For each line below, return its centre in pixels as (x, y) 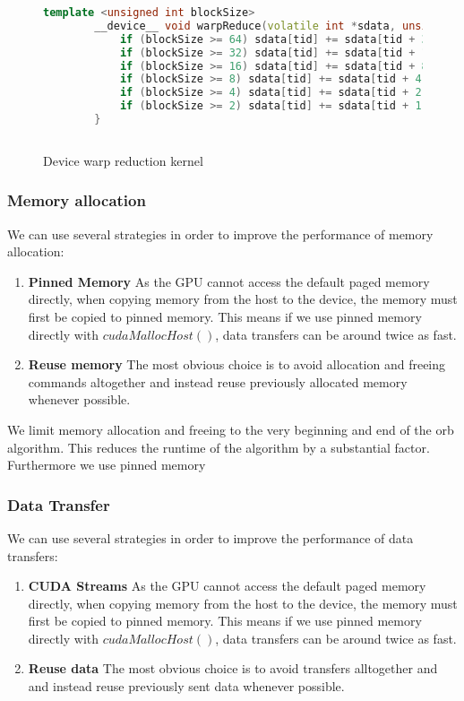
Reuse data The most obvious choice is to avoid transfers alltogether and (233, 668)
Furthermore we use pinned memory (107, 465)
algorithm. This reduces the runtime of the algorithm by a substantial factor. (219, 447)
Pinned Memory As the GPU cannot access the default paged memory (229, 281)
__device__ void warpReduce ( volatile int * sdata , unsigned (274, 26)
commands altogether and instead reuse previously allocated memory (218, 381)
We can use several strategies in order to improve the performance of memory (220, 234)
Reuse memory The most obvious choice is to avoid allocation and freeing (237, 364)
